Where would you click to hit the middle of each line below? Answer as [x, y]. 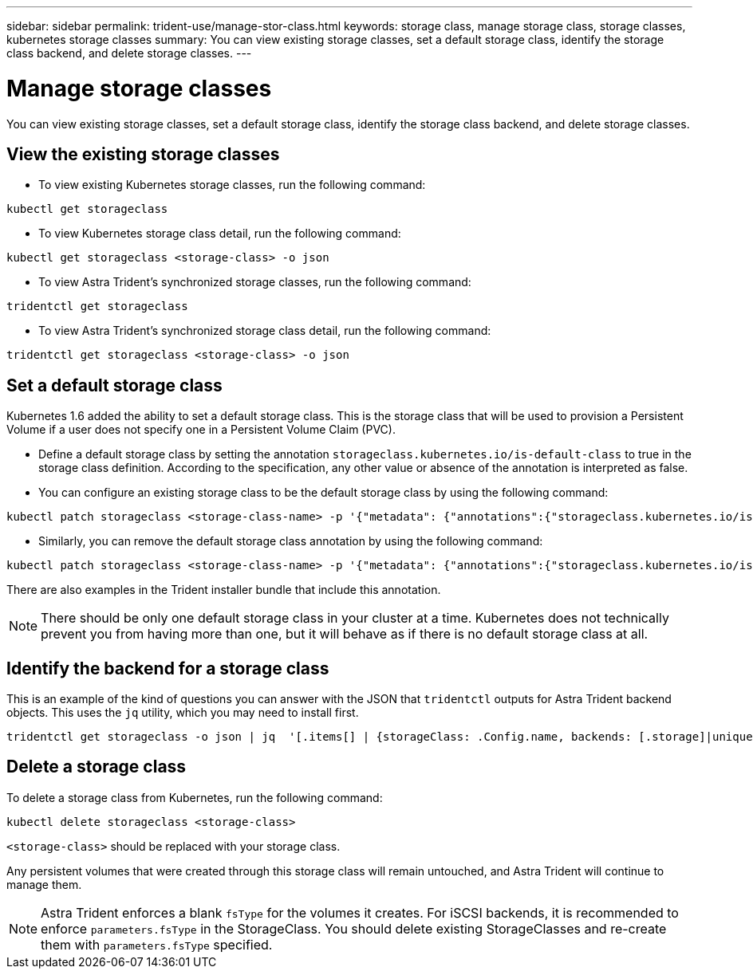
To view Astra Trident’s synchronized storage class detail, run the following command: [265, 331]
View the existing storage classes [143, 154]
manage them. [44, 884]
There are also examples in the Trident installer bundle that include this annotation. [224, 590]
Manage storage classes [139, 88]
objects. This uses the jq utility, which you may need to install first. [183, 713]
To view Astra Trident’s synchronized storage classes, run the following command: [255, 282]
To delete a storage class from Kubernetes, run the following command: [195, 797]
